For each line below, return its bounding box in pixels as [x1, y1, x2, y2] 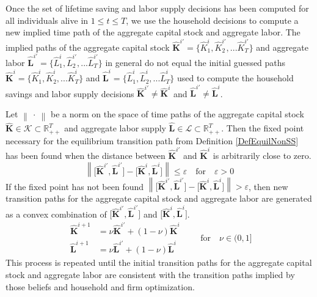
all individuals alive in [5, 13, 89, 26]
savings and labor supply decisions [5, 87, 134, 100]
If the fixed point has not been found [5, 180, 144, 193]
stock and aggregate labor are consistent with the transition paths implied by [5, 268, 295, 281]
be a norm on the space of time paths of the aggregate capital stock [50, 108, 304, 120]
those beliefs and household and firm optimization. [5, 280, 195, 293]
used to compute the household [177, 71, 294, 84]
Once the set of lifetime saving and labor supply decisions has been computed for [5, 2, 309, 14]
